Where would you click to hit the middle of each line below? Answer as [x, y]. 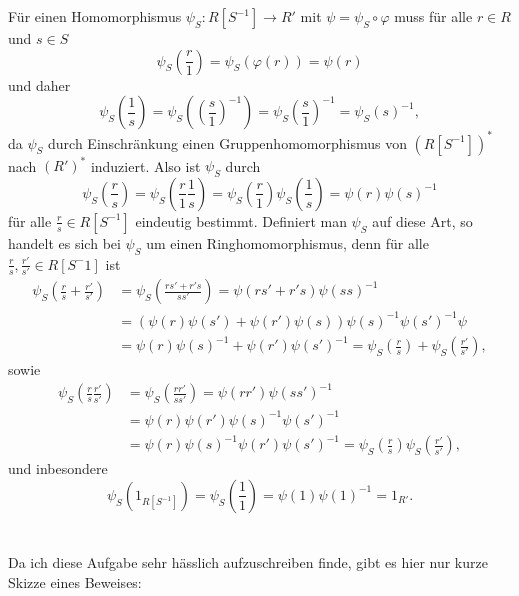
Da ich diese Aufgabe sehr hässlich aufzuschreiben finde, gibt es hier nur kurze [248, 562]
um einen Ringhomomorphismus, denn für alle [287, 242]
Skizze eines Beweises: [75, 581]
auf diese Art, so [422, 220]
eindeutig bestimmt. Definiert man [241, 220]
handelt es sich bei [64, 242]
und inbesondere [58, 468]
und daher [39, 84]
